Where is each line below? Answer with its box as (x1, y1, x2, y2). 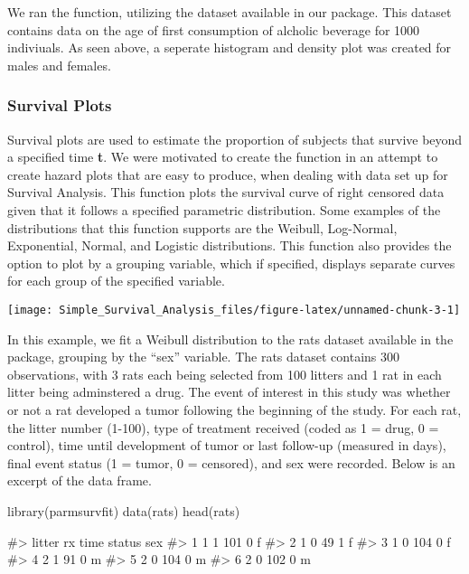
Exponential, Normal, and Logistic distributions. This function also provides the (7, 236, 452, 255)
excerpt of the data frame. (7, 471, 152, 490)
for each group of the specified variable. (7, 271, 225, 290)
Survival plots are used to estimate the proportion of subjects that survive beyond (7, 129, 463, 148)
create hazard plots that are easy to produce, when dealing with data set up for (7, 165, 448, 183)
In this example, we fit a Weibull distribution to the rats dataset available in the (7, 329, 454, 348)
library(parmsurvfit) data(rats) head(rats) (7, 501, 240, 520)
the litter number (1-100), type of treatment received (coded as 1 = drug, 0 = (7, 418, 439, 437)
